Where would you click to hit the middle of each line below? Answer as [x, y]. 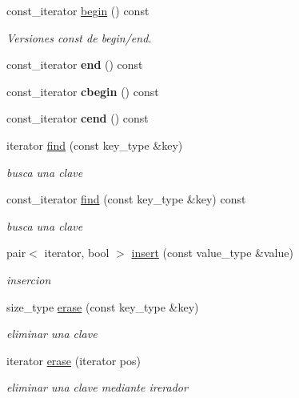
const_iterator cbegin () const [83, 91]
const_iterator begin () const [78, 10]
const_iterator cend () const [78, 118]
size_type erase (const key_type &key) [103, 306]
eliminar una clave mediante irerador [97, 387]
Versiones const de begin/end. [79, 37]
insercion [29, 279]
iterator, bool [77, 253]
